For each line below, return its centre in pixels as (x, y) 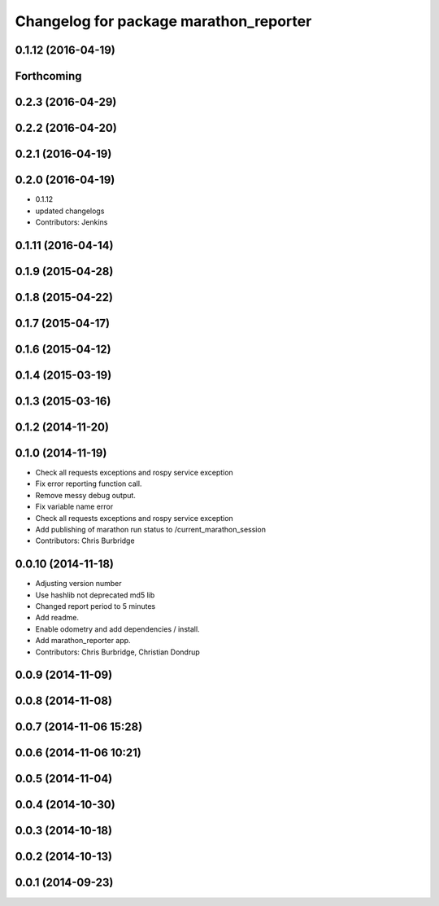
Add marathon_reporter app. (83, 641)
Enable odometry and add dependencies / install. (117, 629)
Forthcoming (48, 76)
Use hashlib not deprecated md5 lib (95, 595)
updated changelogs (70, 211)
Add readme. (57, 618)
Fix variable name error (74, 507)
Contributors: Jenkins (72, 222)
